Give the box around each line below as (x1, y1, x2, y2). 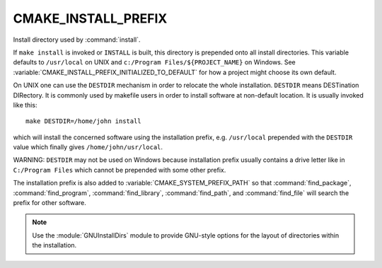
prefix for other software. (13, 199, 86, 207)
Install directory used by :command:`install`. (13, 35, 141, 44)
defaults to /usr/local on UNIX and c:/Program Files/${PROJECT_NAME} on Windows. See (13, 58, 296, 66)
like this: (13, 100, 37, 109)
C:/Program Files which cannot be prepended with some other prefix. (13, 165, 226, 174)
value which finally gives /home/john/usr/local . (13, 143, 163, 151)
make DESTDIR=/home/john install (25, 117, 141, 125)
